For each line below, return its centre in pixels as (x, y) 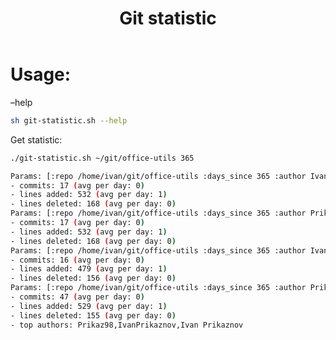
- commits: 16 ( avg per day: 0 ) (77, 260)
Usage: (41, 74)
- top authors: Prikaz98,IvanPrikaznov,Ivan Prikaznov (127, 325)
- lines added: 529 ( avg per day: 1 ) (89, 306)
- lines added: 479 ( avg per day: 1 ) (89, 269)
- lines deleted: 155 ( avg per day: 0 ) (93, 315)
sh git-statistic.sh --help (69, 120)
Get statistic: (36, 139)
